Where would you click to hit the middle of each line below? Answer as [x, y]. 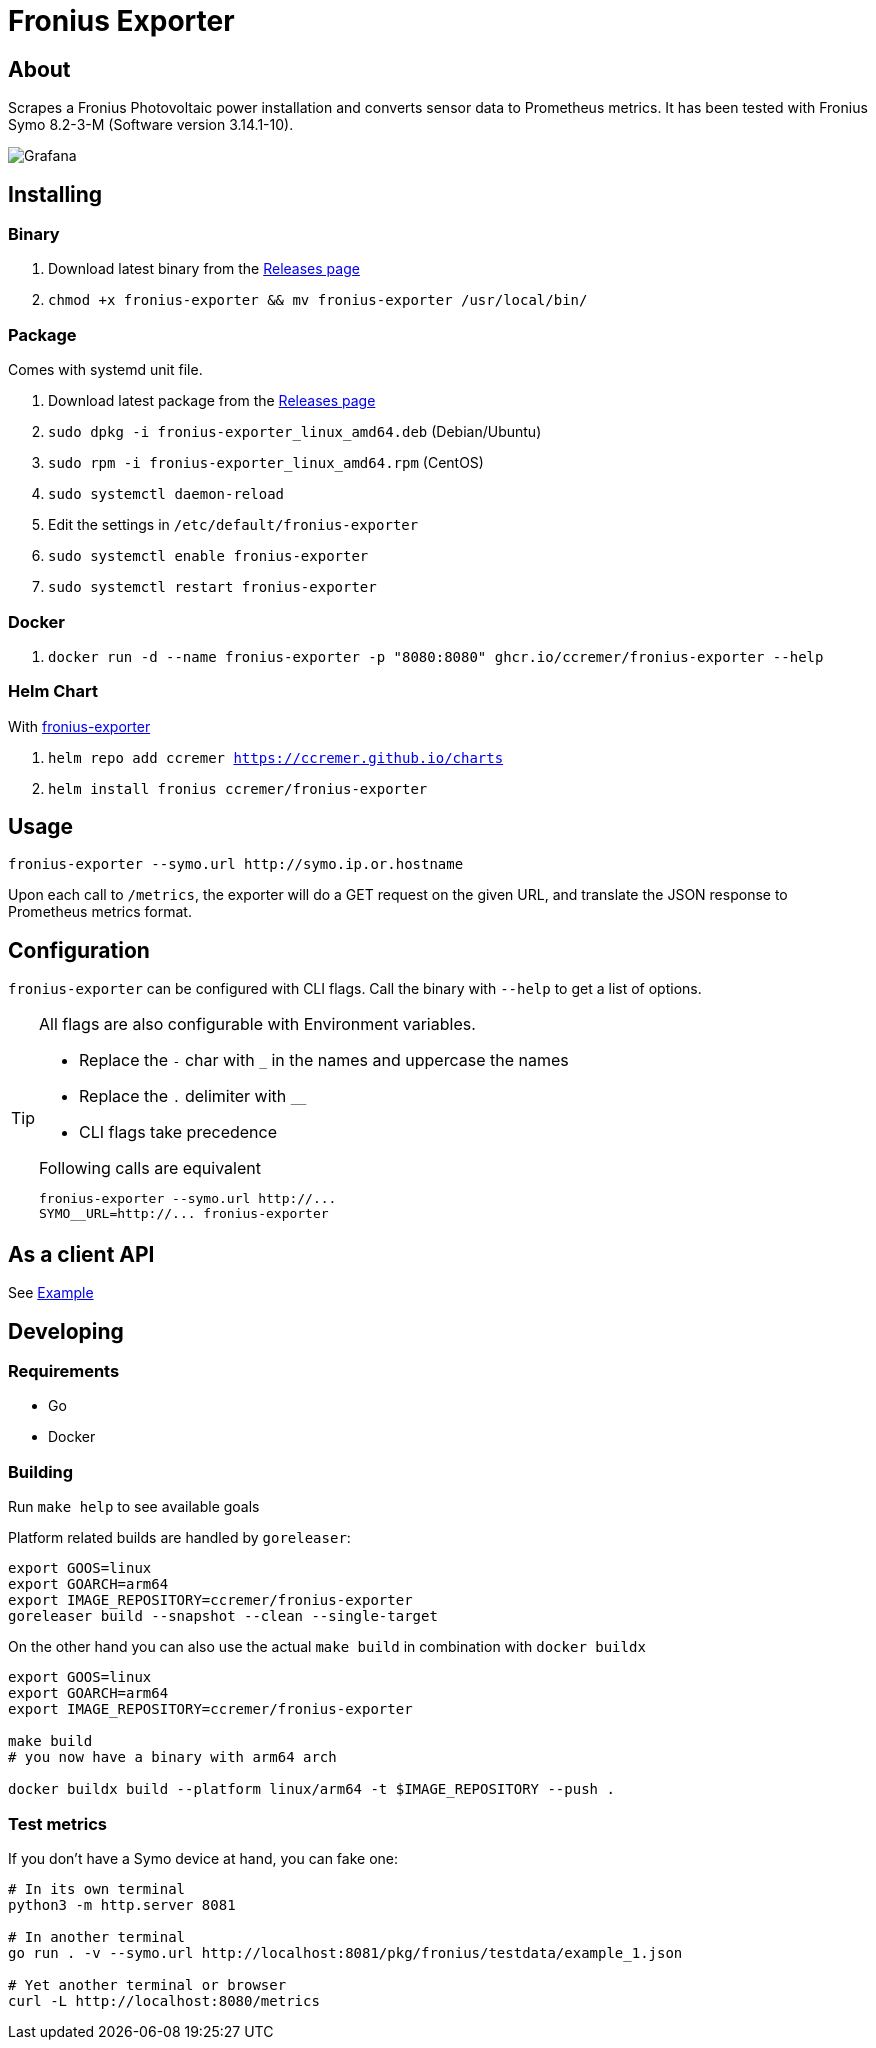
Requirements [64, 1371]
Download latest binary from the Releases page [204, 269]
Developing [66, 1331]
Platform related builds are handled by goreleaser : [179, 1538]
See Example [51, 1293]
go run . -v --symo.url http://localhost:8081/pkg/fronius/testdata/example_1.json [345, 1952]
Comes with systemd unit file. [105, 370]
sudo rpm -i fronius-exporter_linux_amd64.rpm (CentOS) [266, 463]
